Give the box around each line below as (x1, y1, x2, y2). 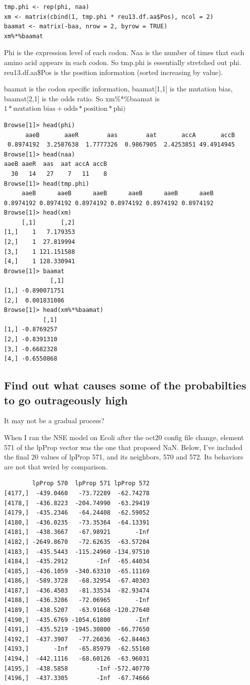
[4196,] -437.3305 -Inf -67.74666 (4, 675, 150, 682)
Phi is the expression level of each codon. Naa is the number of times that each (4, 47, 245, 58)
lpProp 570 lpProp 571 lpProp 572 (32, 480, 150, 487)
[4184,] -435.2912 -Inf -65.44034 (4, 558, 150, 565)
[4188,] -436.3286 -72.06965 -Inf (4, 597, 150, 604)
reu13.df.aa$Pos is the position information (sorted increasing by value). (4, 67, 223, 77)
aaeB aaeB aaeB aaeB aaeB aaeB (21, 190, 214, 197)
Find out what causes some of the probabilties (4, 378, 247, 393)
